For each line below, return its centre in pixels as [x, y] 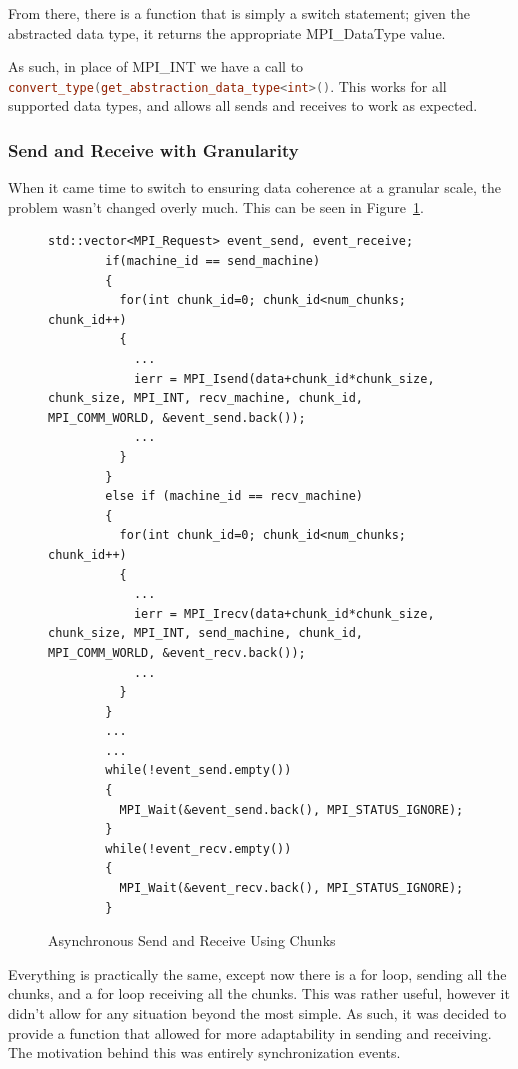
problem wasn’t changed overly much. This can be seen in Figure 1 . [216, 206]
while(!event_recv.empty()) [198, 848]
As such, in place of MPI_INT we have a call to [156, 66]
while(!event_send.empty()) [198, 770]
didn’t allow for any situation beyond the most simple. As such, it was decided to [257, 1013]
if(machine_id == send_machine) [213, 261]
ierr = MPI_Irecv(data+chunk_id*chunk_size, [284, 613]
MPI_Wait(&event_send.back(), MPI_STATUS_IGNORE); [291, 809]
